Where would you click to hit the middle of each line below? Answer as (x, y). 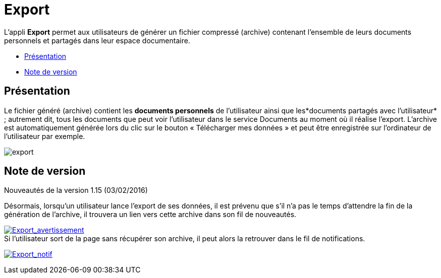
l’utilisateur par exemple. (45, 136)
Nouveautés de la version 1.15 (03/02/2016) (76, 190)
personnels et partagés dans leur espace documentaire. (97, 40)
